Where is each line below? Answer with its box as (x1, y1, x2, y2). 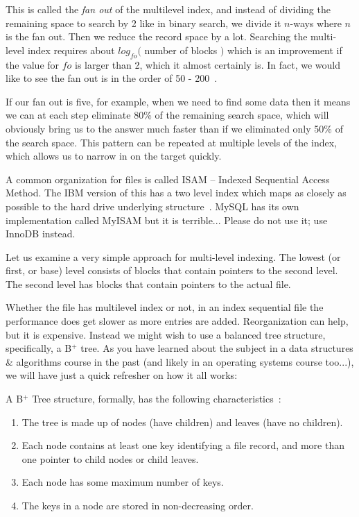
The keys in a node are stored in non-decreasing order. (21, 498, 254, 513)
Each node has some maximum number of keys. (21, 475, 224, 489)
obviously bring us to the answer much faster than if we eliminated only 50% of (6, 121, 343, 135)
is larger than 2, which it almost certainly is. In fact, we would (75, 57, 341, 71)
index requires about (27, 42, 115, 57)
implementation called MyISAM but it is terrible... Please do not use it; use (6, 212, 328, 227)
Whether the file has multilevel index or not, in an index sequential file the (6, 300, 324, 314)
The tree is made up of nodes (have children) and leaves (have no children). (21, 414, 343, 429)
